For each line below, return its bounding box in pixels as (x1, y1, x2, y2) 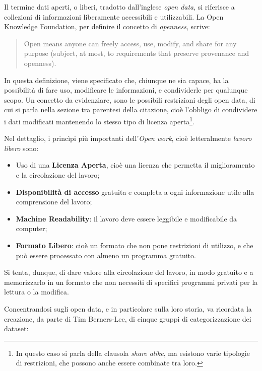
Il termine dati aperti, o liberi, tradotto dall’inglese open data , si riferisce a (4, 2, 235, 12)
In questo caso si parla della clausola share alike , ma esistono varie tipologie (16, 347, 250, 358)
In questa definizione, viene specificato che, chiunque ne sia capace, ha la (4, 75, 229, 85)
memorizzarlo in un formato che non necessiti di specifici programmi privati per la (4, 276, 258, 287)
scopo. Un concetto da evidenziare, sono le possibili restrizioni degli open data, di (4, 94, 255, 105)
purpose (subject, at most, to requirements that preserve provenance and (24, 48, 249, 58)
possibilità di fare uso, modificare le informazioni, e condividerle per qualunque (4, 85, 248, 95)
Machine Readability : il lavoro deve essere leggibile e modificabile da (16, 213, 237, 224)
